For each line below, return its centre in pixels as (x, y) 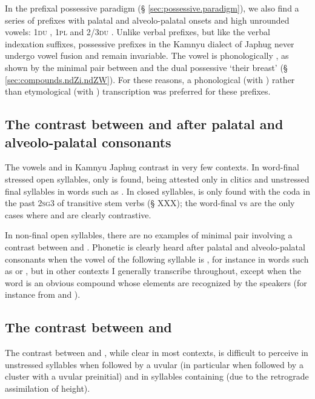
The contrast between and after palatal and (144, 124)
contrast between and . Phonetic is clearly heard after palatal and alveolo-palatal (155, 246)
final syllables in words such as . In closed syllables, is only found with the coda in (157, 191)
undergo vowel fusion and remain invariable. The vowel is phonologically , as (147, 55)
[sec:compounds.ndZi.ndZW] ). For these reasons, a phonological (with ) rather (150, 79)
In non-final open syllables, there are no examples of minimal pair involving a (149, 235)
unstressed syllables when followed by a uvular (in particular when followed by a (154, 364)
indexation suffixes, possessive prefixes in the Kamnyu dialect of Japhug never (150, 43)
